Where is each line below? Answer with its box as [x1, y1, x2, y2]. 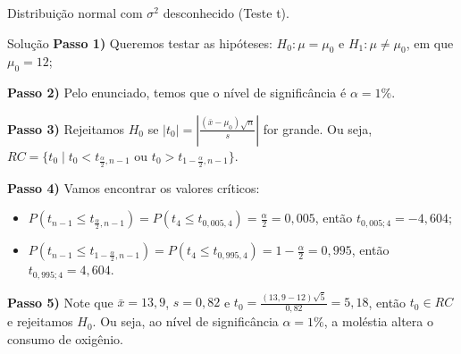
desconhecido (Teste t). [163, 4, 289, 21]
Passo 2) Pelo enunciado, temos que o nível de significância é [7, 83, 347, 102]
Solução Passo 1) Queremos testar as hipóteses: [7, 33, 272, 52]
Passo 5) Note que [7, 292, 113, 311]
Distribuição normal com [7, 4, 143, 21]
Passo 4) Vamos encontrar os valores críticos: [7, 178, 260, 197]
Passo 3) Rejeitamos [7, 119, 125, 138]
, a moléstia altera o [323, 312, 433, 331]
